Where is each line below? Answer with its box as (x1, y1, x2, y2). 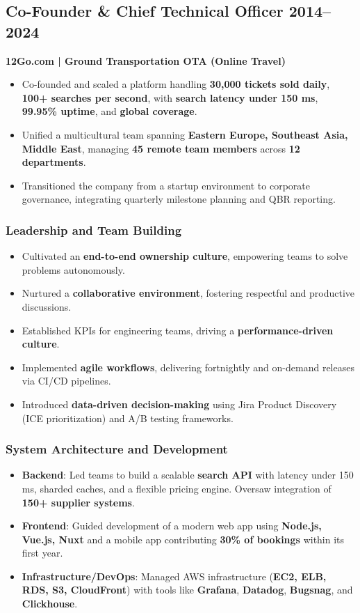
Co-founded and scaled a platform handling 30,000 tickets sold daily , (22, 77, 330, 91)
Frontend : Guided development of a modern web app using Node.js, (22, 518, 322, 533)
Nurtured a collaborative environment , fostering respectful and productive (22, 286, 355, 300)
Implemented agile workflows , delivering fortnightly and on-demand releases (22, 359, 354, 374)
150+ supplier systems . (22, 495, 135, 509)
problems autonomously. (22, 262, 125, 277)
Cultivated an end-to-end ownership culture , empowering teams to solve (22, 249, 348, 263)
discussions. (22, 299, 72, 313)
